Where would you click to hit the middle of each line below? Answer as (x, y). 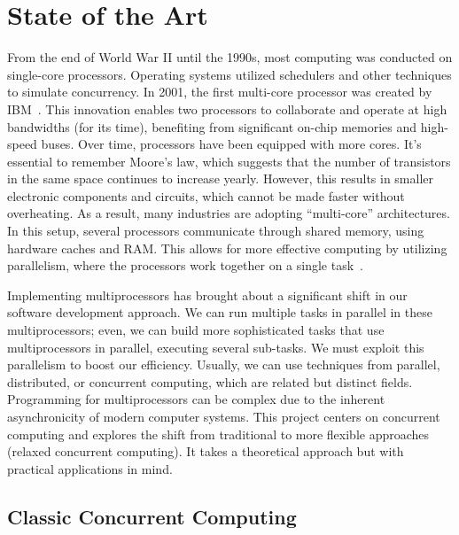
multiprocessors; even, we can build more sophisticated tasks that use (196, 330)
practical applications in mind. (90, 468)
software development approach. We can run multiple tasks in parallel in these (220, 312)
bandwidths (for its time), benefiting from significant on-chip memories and (212, 126)
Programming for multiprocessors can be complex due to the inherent (196, 399)
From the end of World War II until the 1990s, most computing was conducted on (230, 57)
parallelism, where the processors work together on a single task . (186, 265)
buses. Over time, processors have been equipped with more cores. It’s (231, 144)
